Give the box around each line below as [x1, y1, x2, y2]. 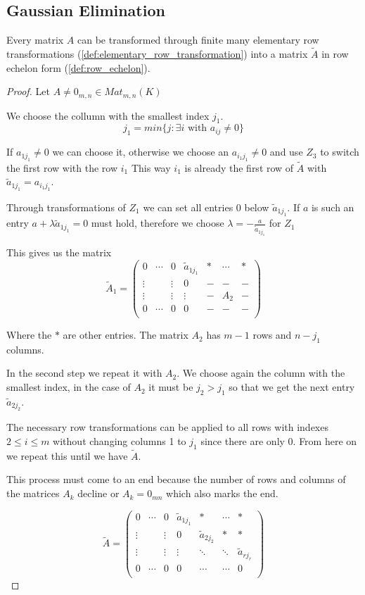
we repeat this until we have [6, 448, 128, 463]
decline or [77, 486, 120, 501]
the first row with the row [6, 160, 118, 175]
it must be [148, 380, 193, 394]
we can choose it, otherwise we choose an [52, 144, 229, 159]
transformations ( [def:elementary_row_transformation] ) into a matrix [6, 46, 308, 61]
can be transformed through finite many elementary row [77, 32, 319, 47]
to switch [320, 144, 359, 159]
